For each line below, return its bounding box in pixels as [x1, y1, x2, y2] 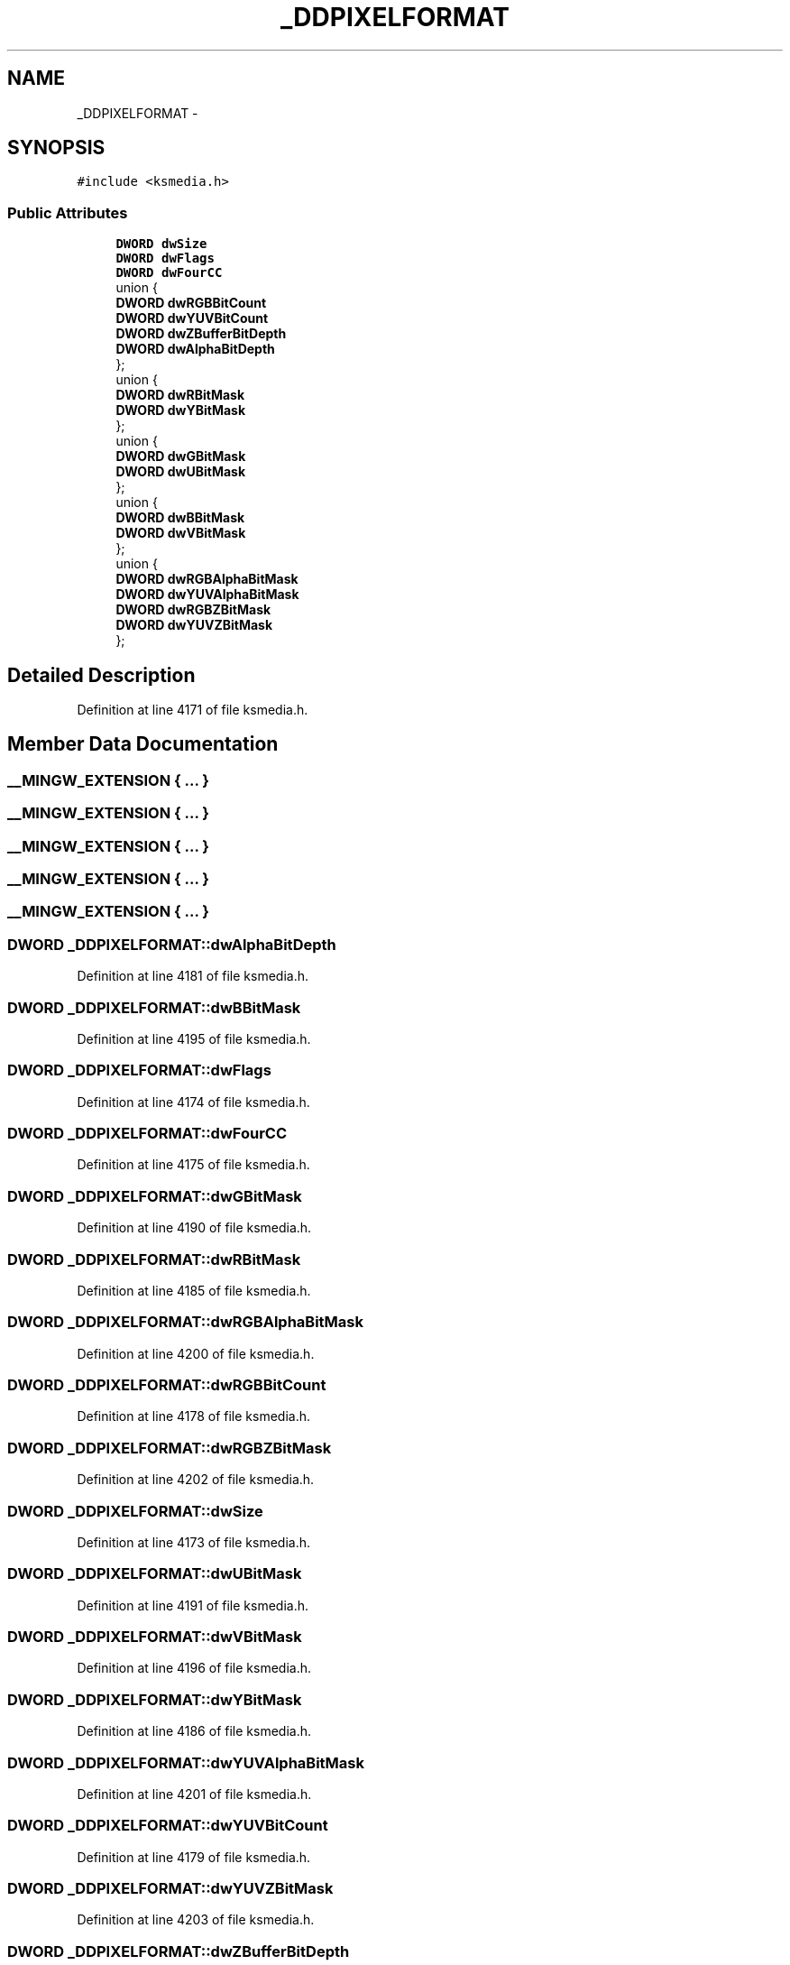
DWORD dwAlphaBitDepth [115, 341, 275, 357]
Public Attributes [7, 203, 128, 222]
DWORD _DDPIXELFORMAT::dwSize [7, 1501, 263, 1520]
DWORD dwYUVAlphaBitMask [115, 586, 299, 603]
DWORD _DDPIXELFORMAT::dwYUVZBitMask [7, 1879, 334, 1897]
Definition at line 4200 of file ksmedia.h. [77, 1345, 315, 1361]
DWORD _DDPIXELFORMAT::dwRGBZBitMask [7, 1438, 332, 1457]
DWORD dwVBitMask [115, 525, 246, 541]
